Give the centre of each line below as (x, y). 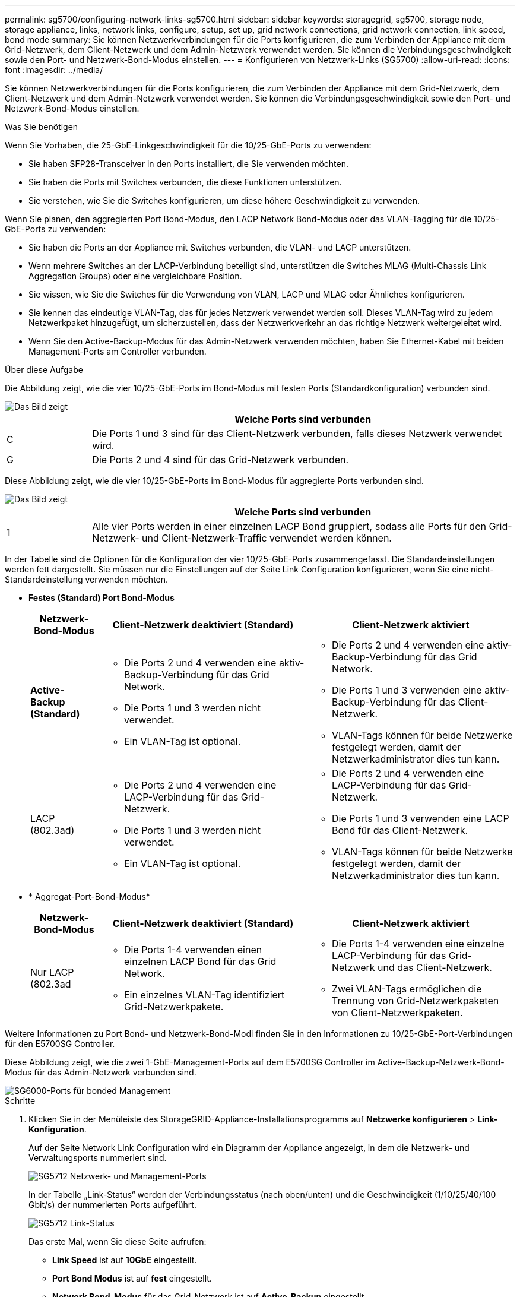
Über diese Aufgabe (44, 370)
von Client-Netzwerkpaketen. (397, 1013)
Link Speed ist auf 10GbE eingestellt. (125, 1260)
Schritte (20, 1101)
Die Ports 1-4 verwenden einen (193, 950)
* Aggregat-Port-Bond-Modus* (89, 896)
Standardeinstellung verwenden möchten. (87, 579)
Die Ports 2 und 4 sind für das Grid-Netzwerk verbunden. (221, 460)
